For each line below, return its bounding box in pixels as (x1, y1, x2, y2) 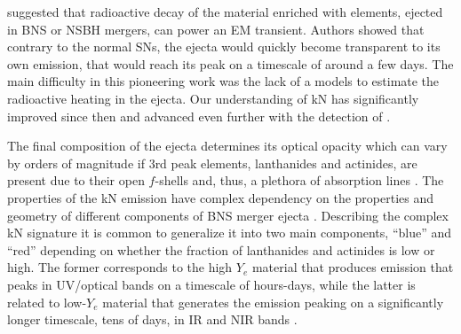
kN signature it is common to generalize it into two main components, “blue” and (7, 223, 452, 242)
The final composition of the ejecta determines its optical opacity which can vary (7, 136, 448, 155)
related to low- (7, 292, 87, 311)
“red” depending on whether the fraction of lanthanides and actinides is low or (7, 240, 435, 259)
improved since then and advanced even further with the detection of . (7, 106, 391, 125)
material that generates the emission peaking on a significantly (102, 292, 444, 311)
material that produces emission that (251, 258, 454, 276)
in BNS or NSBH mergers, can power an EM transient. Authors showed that (7, 19, 425, 38)
